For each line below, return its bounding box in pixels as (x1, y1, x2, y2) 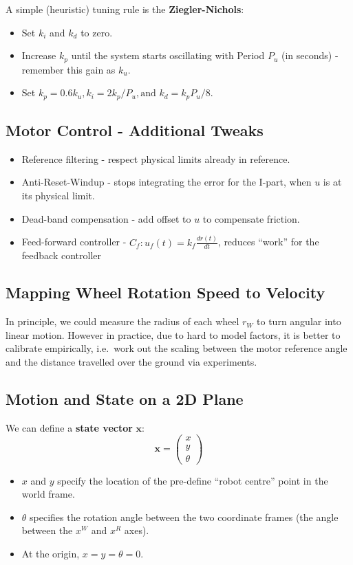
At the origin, (21, 546, 80, 560)
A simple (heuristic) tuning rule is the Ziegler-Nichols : (6, 2, 244, 16)
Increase (21, 48, 56, 63)
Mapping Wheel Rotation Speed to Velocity (6, 282, 325, 303)
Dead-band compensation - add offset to (21, 211, 191, 225)
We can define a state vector (6, 420, 133, 434)
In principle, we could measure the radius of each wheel (6, 314, 239, 329)
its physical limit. (21, 188, 95, 203)
